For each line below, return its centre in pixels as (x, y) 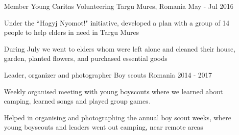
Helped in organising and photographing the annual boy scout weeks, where (118, 117)
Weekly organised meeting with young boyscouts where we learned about (114, 91)
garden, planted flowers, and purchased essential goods (86, 58)
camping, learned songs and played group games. (77, 101)
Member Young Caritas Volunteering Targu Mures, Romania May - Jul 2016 (119, 6)
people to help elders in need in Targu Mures (72, 32)
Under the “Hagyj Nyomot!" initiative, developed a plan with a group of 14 (117, 22)
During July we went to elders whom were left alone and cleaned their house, (120, 48)
